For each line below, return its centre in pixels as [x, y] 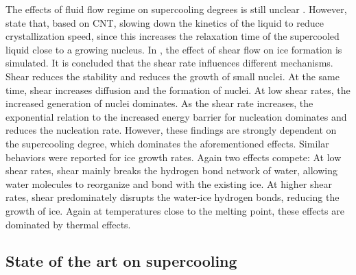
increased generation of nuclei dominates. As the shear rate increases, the [159, 103]
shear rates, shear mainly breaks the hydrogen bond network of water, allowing [171, 170]
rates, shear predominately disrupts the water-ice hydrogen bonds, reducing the [173, 197]
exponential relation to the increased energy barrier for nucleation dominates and [176, 116]
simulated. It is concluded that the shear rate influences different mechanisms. [169, 63]
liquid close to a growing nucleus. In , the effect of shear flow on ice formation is [174, 49]
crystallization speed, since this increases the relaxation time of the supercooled [173, 36]
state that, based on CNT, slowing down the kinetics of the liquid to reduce [165, 22]
